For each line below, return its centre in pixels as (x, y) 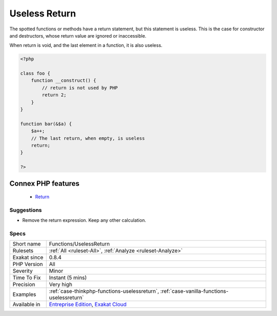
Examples (24, 294)
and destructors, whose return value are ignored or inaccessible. (78, 36)
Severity (23, 271)
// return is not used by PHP (80, 88)
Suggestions (26, 210)
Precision (24, 285)
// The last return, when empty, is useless (88, 138)
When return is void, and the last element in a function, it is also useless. (86, 45)
